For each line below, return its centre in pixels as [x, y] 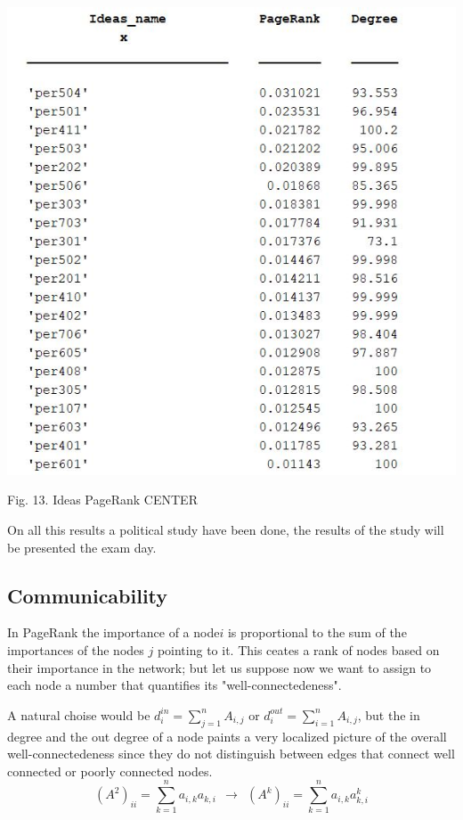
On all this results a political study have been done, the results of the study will [226, 529]
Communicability [88, 595]
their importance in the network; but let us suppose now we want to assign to [219, 667]
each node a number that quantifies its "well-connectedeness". [175, 685]
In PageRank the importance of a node [114, 632]
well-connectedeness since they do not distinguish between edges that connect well [231, 754]
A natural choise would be [79, 714]
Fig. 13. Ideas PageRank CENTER [102, 500]
